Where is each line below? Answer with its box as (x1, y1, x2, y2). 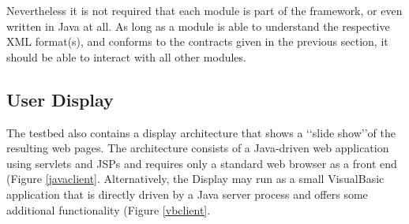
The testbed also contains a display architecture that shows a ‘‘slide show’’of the (6, 124, 396, 140)
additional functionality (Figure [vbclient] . (6, 201, 211, 218)
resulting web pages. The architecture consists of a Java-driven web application (6, 140, 389, 156)
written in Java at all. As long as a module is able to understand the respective (6, 17, 390, 34)
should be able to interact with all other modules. (6, 48, 246, 65)
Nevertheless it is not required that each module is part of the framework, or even (6, 2, 403, 18)
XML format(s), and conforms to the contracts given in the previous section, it (6, 33, 388, 50)
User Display (6, 87, 114, 111)
